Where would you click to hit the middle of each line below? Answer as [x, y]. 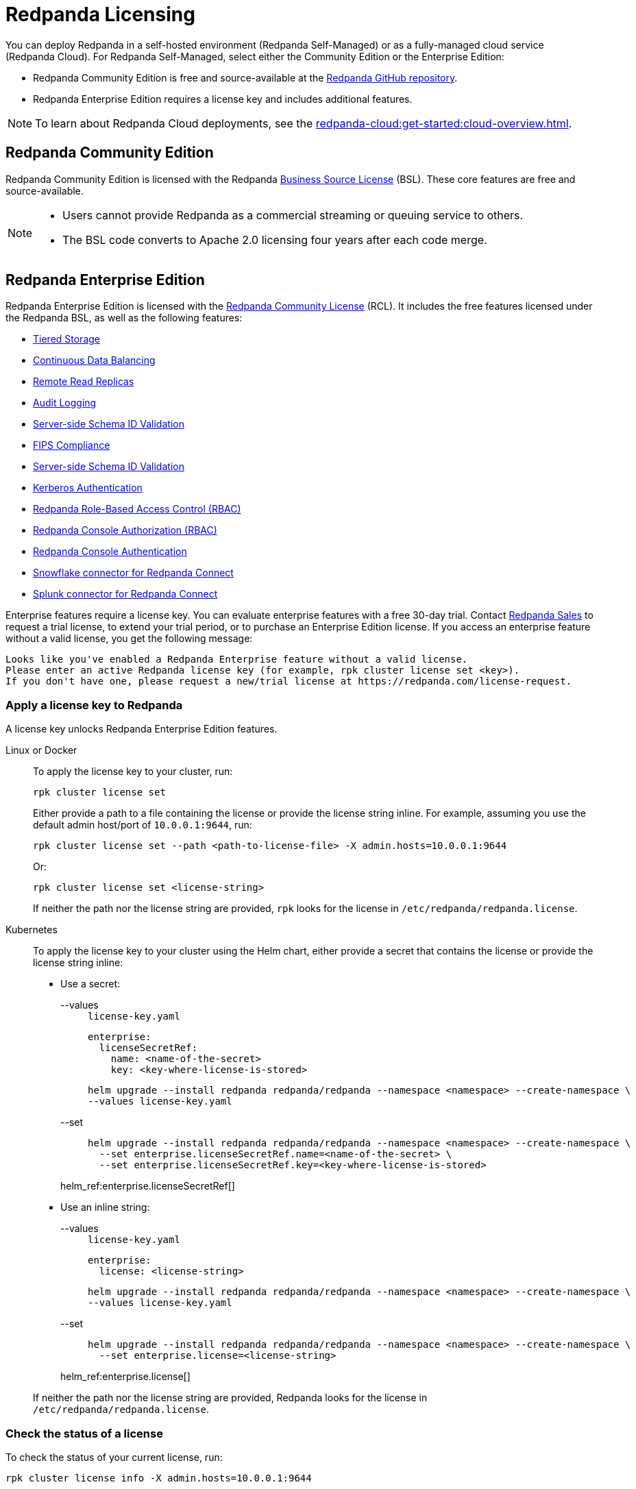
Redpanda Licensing [100, 14]
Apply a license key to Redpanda [94, 705]
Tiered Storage [66, 339]
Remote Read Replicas [84, 382]
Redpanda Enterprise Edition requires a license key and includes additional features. [223, 99]
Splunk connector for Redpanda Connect [125, 594]
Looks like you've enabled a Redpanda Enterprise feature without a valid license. [237, 660]
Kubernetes [32, 930]
